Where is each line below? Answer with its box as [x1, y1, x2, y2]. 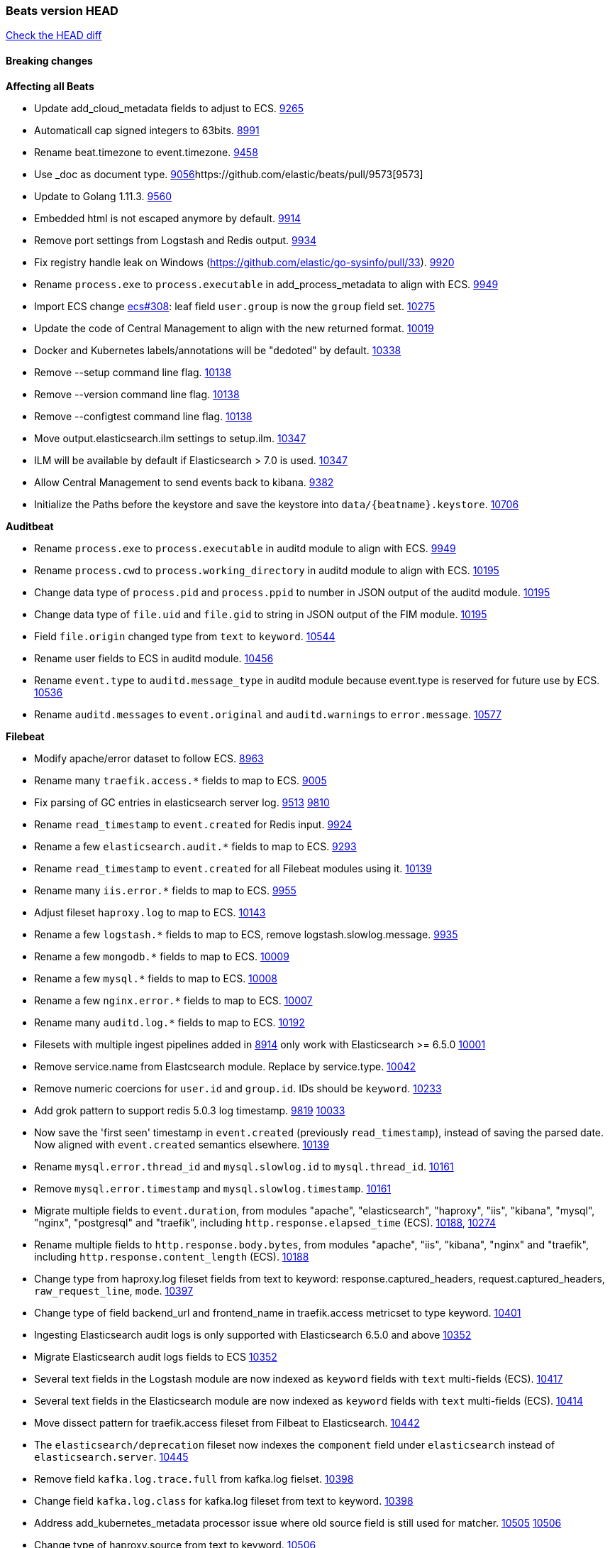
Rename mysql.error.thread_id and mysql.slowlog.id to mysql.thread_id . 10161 [34, 1160, 454, 1173]
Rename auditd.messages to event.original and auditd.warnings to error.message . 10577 [34, 708, 501, 720]
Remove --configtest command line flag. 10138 [34, 410, 253, 422]
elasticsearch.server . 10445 [34, 1450, 189, 1463]
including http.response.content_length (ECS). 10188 [34, 1250, 309, 1263]
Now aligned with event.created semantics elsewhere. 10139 [34, 1138, 330, 1151]
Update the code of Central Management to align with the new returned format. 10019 [34, 322, 434, 334]
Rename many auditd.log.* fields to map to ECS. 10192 [34, 1016, 305, 1028]
